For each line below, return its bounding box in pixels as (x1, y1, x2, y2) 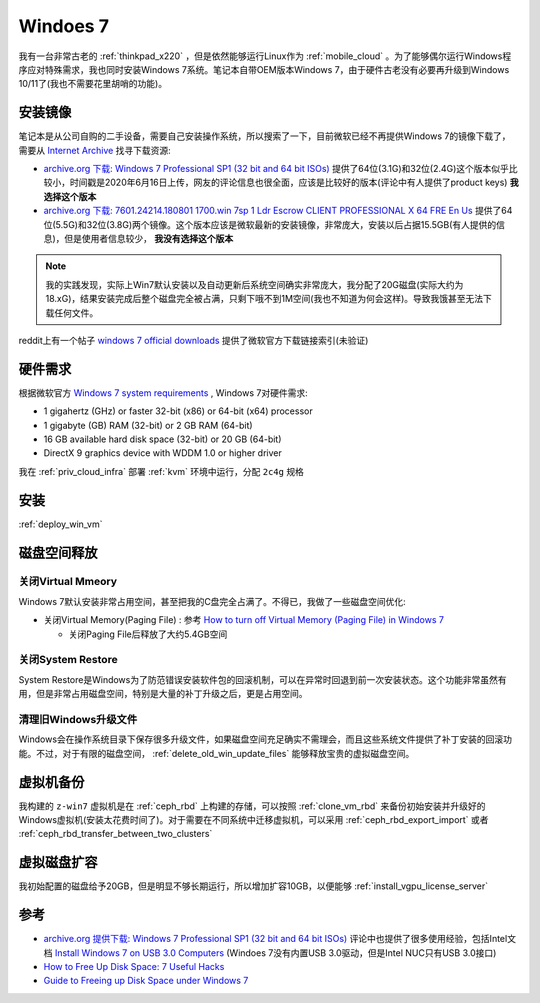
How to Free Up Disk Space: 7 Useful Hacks (43, 960, 225, 972)
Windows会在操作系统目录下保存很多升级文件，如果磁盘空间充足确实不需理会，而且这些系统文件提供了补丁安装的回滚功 (18, 733, 513, 745)
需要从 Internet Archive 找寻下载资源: (18, 144, 172, 156)
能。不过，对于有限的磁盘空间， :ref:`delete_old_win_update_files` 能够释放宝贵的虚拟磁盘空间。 (18, 747, 415, 759)
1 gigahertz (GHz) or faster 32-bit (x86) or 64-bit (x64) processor (43, 405, 314, 417)
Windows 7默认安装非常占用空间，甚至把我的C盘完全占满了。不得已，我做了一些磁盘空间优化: (18, 595, 407, 607)
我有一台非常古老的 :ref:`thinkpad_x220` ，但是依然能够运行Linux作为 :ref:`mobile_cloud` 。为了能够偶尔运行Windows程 (18, 50, 512, 62)
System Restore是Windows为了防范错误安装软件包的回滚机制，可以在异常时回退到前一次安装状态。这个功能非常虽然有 (18, 673, 507, 685)
